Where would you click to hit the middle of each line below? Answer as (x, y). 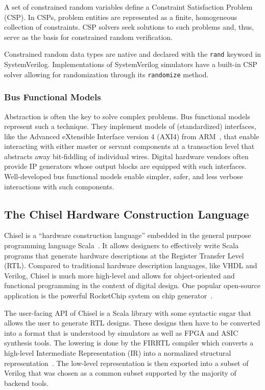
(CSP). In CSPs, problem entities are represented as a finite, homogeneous (121, 17)
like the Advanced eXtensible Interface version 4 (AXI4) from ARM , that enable (132, 136)
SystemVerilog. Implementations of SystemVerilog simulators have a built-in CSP (131, 64)
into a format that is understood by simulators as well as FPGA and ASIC (121, 332)
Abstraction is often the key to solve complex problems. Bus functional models (127, 116)
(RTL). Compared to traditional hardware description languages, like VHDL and (131, 265)
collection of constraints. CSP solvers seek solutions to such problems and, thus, (129, 27)
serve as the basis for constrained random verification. (88, 37)
